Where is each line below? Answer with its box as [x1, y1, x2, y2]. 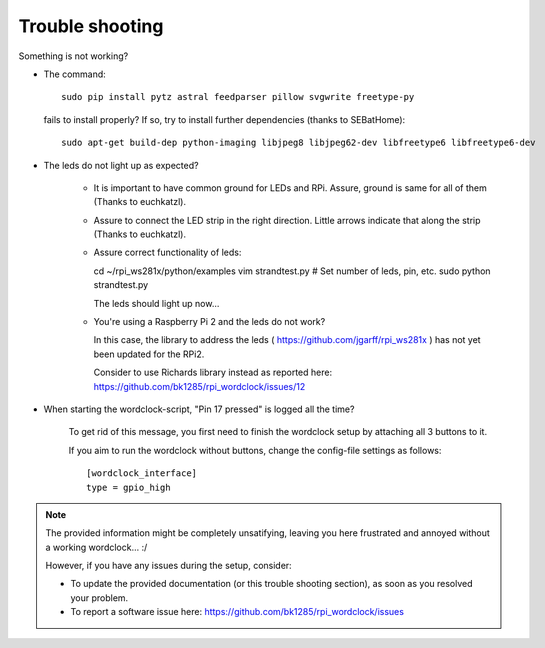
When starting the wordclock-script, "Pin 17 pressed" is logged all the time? [43, 403, 355, 415]
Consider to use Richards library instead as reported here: [93, 366, 333, 379]
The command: [43, 68, 107, 80]
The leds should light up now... [93, 297, 220, 309]
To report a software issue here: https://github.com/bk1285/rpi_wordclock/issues [70, 606, 405, 618]
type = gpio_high [86, 481, 171, 493]
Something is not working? [18, 50, 129, 62]
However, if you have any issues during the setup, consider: [45, 560, 292, 572]
